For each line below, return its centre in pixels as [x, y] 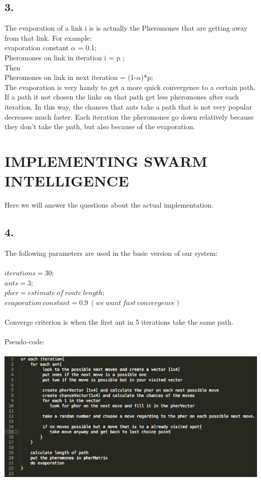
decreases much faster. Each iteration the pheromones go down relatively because [129, 116]
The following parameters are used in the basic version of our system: [111, 253]
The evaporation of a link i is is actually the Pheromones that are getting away [126, 28]
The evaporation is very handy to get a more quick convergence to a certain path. [130, 87]
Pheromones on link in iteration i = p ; [65, 57]
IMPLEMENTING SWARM [106, 161]
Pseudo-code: [25, 342]
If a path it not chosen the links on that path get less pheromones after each [122, 97]
